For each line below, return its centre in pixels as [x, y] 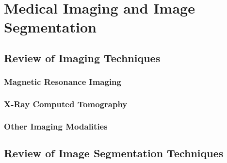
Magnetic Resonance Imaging [63, 82]
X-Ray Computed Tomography [66, 104]
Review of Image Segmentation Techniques [114, 153]
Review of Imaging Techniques [82, 57]
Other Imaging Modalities [56, 126]
